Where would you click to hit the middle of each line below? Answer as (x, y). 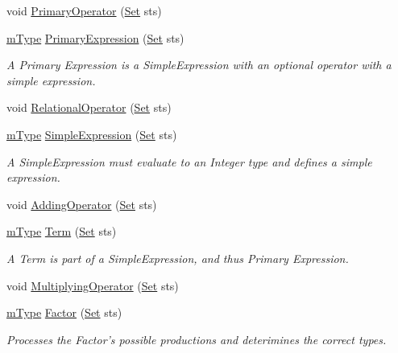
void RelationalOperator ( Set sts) (89, 107)
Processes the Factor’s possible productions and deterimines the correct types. (197, 339)
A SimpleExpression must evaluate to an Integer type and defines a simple (189, 161)
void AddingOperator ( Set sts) (82, 204)
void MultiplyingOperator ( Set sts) (93, 285)
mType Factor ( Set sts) (64, 312)
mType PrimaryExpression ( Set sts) (95, 37)
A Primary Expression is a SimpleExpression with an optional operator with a (199, 65)
